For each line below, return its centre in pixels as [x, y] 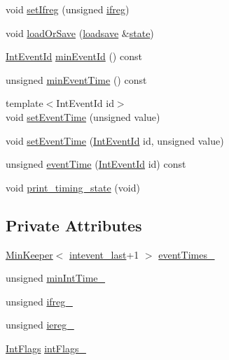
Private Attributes [74, 225]
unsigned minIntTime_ [56, 278]
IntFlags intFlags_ [46, 348]
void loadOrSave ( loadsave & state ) [80, 33]
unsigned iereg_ [40, 325]
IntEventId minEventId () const [74, 56]
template [25, 103]
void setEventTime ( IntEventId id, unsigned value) [115, 140]
